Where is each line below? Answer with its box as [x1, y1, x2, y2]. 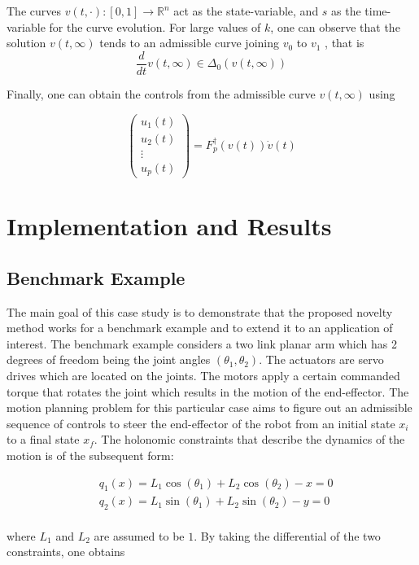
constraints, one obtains [7, 543, 125, 560]
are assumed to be [94, 527, 185, 544]
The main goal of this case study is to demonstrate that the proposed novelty [7, 303, 393, 320]
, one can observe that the [270, 18, 400, 35]
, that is [325, 34, 364, 51]
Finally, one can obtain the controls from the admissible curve [7, 85, 316, 102]
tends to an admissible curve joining [99, 34, 279, 51]
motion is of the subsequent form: [7, 447, 174, 464]
